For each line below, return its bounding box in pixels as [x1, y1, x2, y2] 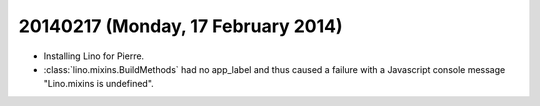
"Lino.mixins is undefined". [43, 78, 154, 90]
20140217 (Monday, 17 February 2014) [18, 15, 344, 37]
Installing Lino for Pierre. [43, 50, 145, 62]
